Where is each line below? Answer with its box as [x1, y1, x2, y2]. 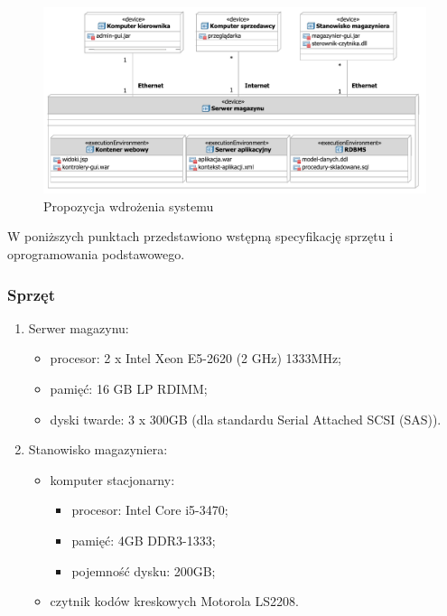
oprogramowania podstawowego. [7, 244, 185, 263]
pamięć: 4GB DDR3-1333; [71, 530, 216, 549]
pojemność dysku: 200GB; [71, 561, 216, 580]
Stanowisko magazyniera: [28, 440, 168, 459]
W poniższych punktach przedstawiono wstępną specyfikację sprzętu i [7, 227, 394, 246]
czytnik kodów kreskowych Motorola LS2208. [50, 592, 299, 611]
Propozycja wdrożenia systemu [43, 196, 214, 215]
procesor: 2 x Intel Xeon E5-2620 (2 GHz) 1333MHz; [50, 349, 342, 368]
